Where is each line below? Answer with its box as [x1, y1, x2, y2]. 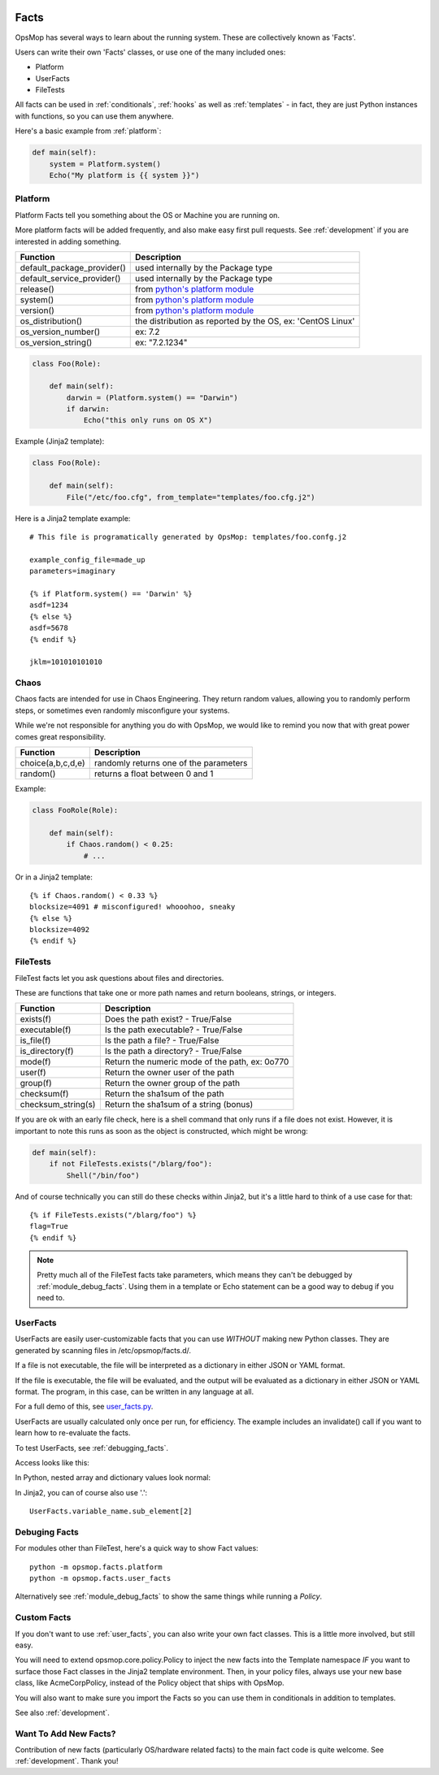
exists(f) [20, 1013, 52, 1025]
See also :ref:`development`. [15, 1708, 110, 1717]
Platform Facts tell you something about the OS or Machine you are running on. [15, 210, 280, 219]
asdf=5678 [29, 623, 68, 633]
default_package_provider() [20, 262, 126, 273]
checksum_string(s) [20, 1099, 96, 1110]
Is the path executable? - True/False [104, 1024, 243, 1035]
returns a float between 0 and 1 [93, 768, 214, 779]
